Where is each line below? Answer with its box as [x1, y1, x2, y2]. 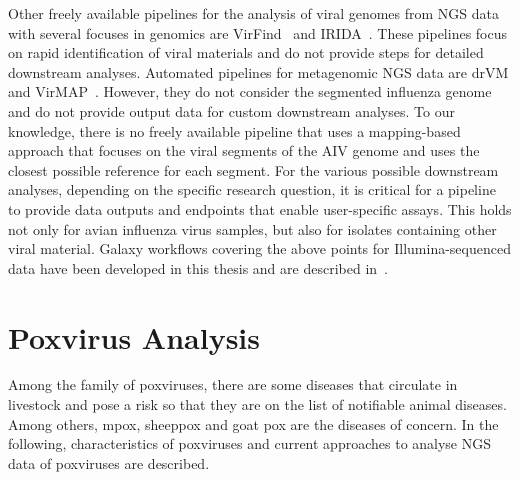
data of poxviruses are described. [8, 452, 210, 473]
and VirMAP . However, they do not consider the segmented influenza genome [8, 81, 492, 102]
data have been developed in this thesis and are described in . [8, 257, 388, 278]
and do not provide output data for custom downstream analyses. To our [8, 100, 455, 121]
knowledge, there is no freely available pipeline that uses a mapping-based [8, 120, 461, 141]
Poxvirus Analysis [8, 316, 261, 357]
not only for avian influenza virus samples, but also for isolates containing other [8, 218, 497, 239]
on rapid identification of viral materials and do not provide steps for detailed [8, 42, 484, 63]
